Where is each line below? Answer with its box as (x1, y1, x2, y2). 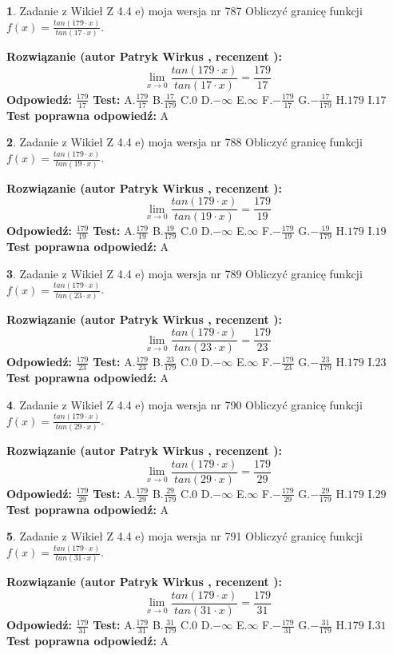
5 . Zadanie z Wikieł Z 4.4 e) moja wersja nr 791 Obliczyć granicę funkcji (6, 528, 363, 544)
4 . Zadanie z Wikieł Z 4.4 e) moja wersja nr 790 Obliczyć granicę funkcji (6, 396, 363, 413)
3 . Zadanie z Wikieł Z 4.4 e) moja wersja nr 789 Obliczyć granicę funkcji (6, 265, 363, 281)
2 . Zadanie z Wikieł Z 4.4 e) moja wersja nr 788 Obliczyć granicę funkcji (6, 134, 363, 150)
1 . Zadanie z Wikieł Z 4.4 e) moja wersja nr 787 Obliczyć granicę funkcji (6, 2, 363, 18)
